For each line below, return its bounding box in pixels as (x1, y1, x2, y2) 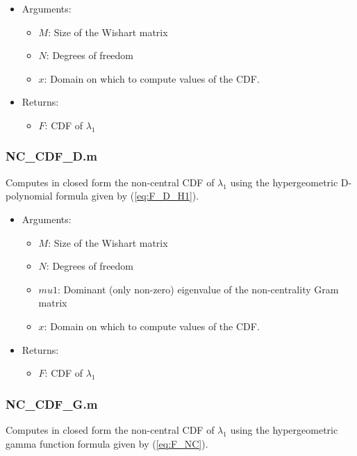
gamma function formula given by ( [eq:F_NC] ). (6, 436, 208, 450)
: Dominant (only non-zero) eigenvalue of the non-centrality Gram (57, 282, 339, 296)
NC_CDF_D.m (6, 147, 97, 165)
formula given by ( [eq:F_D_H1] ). (56, 188, 199, 203)
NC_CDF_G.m (6, 395, 98, 412)
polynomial (6, 188, 53, 203)
